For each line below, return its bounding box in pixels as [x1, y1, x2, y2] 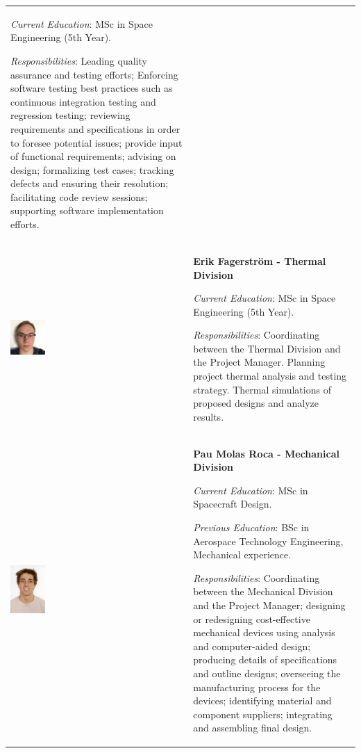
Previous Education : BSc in [193, 520, 310, 535]
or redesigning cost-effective [193, 611, 310, 626]
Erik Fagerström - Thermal [193, 253, 326, 268]
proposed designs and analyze [193, 396, 319, 410]
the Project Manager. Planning [193, 355, 326, 369]
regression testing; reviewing [10, 108, 131, 122]
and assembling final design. [193, 720, 312, 735]
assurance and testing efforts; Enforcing [10, 67, 178, 81]
